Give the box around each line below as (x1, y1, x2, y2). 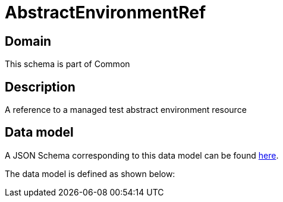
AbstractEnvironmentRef (5, 2, 206, 23)
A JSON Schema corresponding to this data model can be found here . (5, 150, 279, 160)
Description (5, 79, 76, 94)
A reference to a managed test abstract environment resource (5, 105, 247, 115)
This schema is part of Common (5, 59, 130, 70)
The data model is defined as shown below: (5, 168, 175, 179)
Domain (5, 33, 52, 49)
